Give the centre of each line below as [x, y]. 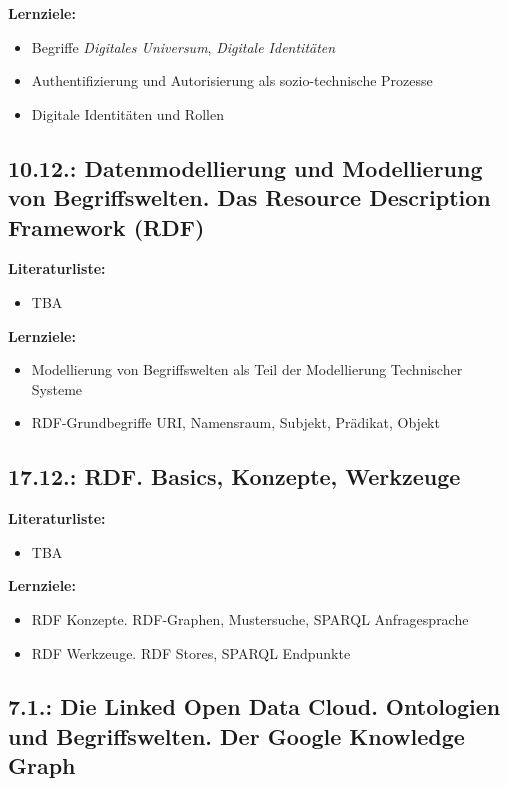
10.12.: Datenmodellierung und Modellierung [245, 167]
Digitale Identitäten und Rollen [127, 113]
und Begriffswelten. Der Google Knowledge [236, 735]
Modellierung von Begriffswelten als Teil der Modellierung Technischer [247, 369]
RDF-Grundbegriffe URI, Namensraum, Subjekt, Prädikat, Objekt [235, 422]
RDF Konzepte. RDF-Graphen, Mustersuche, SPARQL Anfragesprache [250, 618]
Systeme [57, 388]
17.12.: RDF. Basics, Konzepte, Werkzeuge [234, 476]
